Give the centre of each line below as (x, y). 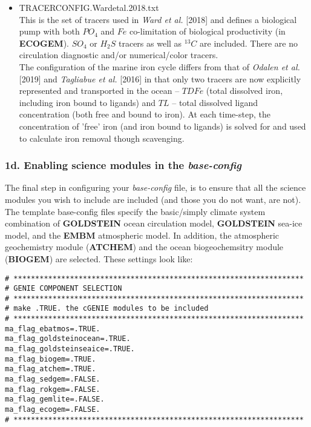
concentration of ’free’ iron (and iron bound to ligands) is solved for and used (162, 126)
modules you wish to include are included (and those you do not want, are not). (153, 199)
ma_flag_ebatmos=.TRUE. (53, 329)
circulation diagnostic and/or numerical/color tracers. (119, 55)
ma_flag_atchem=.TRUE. (51, 369)
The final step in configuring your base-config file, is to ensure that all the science (155, 187)
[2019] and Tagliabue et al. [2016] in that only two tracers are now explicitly (160, 78)
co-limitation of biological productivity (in (207, 31)
